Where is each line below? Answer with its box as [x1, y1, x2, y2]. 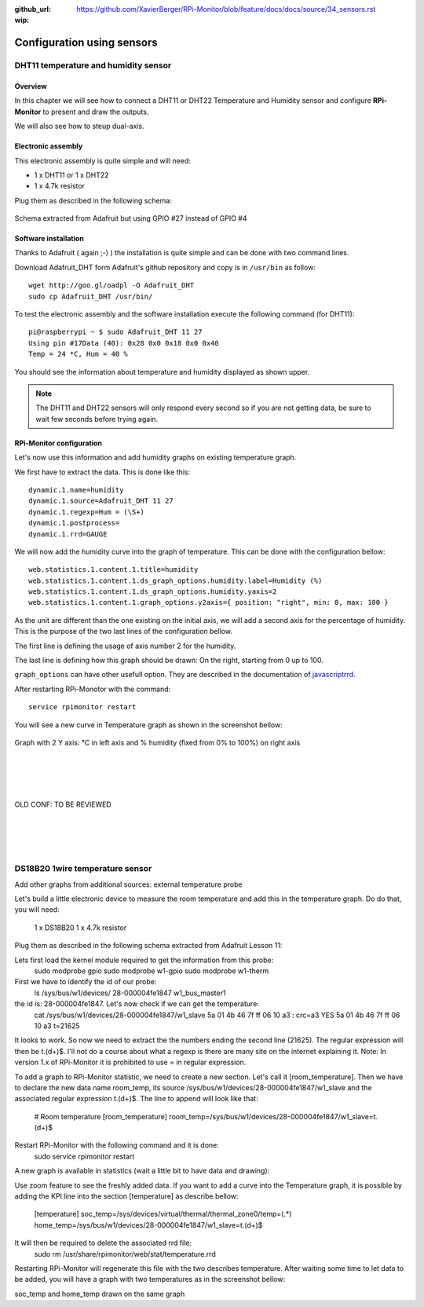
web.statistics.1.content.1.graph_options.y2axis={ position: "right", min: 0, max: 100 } [28, 598, 389, 607]
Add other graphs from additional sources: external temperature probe [14, 880, 243, 889]
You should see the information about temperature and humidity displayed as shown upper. [14, 367, 310, 376]
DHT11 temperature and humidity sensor [14, 60, 172, 71]
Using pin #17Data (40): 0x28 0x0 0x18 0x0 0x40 [28, 339, 219, 347]
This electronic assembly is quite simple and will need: [14, 156, 192, 165]
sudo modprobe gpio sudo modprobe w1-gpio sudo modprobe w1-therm [34, 966, 269, 976]
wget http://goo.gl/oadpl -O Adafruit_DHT [28, 281, 195, 290]
